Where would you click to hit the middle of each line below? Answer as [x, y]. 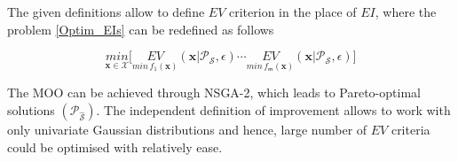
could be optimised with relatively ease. [115, 147]
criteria [411, 130]
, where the [406, 12]
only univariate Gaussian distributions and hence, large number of [187, 130]
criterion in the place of [292, 12]
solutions [31, 110]
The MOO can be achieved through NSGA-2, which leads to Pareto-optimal [214, 93]
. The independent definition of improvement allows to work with [273, 110]
